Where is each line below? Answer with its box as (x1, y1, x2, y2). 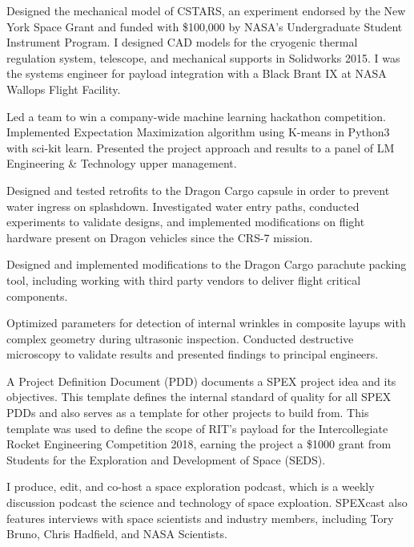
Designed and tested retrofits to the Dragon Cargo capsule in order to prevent (6, 181, 390, 198)
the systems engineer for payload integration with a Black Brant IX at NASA (6, 65, 387, 82)
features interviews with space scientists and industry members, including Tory (6, 509, 394, 526)
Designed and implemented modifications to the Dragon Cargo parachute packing (6, 256, 407, 273)
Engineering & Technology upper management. (6, 155, 237, 172)
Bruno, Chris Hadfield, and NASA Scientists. (6, 525, 227, 542)
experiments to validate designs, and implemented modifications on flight (6, 213, 365, 230)
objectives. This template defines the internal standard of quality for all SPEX (6, 388, 392, 405)
